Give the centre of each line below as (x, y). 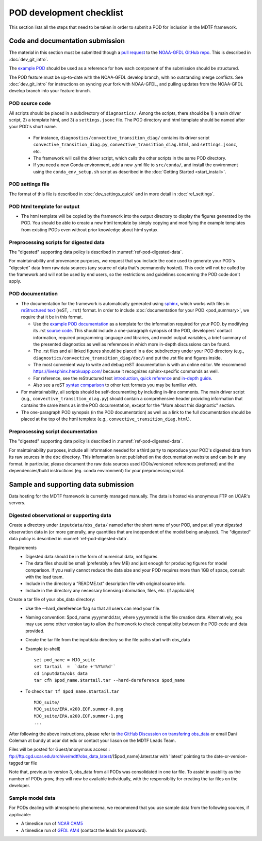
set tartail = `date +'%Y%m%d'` (75, 667)
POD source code (30, 103)
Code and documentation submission (67, 41)
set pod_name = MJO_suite (65, 660)
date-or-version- (230, 756)
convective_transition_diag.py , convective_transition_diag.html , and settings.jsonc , (135, 145)
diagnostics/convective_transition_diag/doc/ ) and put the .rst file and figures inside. (128, 358)
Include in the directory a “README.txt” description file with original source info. (106, 584)
